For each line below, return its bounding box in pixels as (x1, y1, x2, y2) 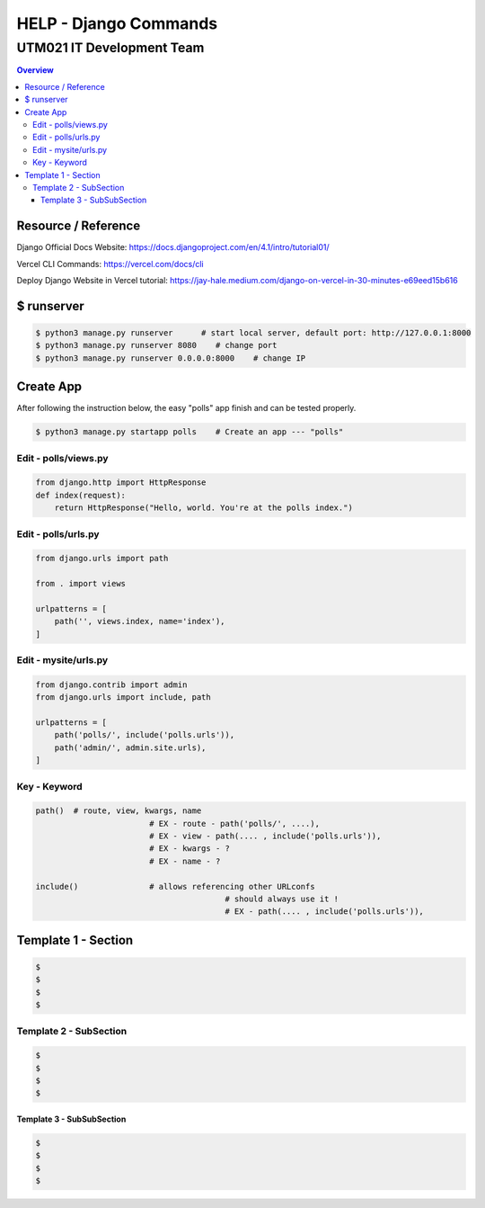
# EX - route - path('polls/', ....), (148, 819, 321, 828)
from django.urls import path (35, 553, 169, 564)
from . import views (35, 578, 126, 589)
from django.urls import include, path (35, 693, 211, 702)
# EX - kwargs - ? (148, 844, 231, 854)
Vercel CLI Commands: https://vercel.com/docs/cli (16, 258, 204, 269)
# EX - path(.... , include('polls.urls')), (225, 907, 424, 917)
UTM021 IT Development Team (16, 40, 205, 56)
